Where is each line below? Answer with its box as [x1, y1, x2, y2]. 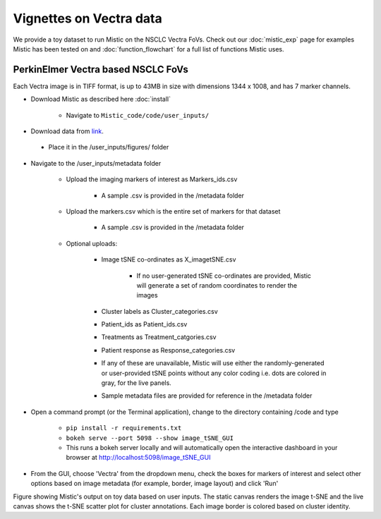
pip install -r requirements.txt [66, 424, 182, 432]
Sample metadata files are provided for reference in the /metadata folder [101, 391, 313, 400]
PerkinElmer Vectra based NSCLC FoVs [13, 63, 188, 75]
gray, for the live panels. [101, 379, 172, 387]
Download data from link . [30, 127, 104, 135]
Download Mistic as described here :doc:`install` [30, 95, 171, 104]
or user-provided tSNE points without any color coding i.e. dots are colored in [101, 369, 327, 377]
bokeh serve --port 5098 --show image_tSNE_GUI [66, 434, 234, 442]
